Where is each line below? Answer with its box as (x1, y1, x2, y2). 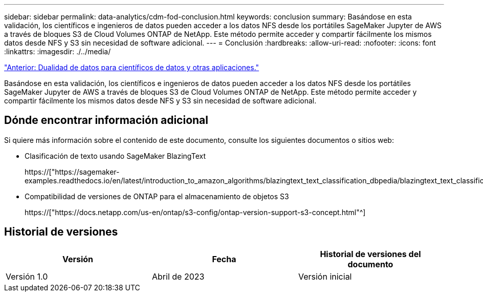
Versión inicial (298, 271, 352, 282)
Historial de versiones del (320, 248, 421, 259)
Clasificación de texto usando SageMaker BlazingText (25, 151, 206, 160)
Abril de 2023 (151, 271, 205, 282)
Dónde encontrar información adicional (4, 114, 208, 127)
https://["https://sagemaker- (25, 167, 120, 176)
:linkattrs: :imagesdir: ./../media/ (4, 47, 111, 56)
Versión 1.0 (6, 271, 48, 282)
